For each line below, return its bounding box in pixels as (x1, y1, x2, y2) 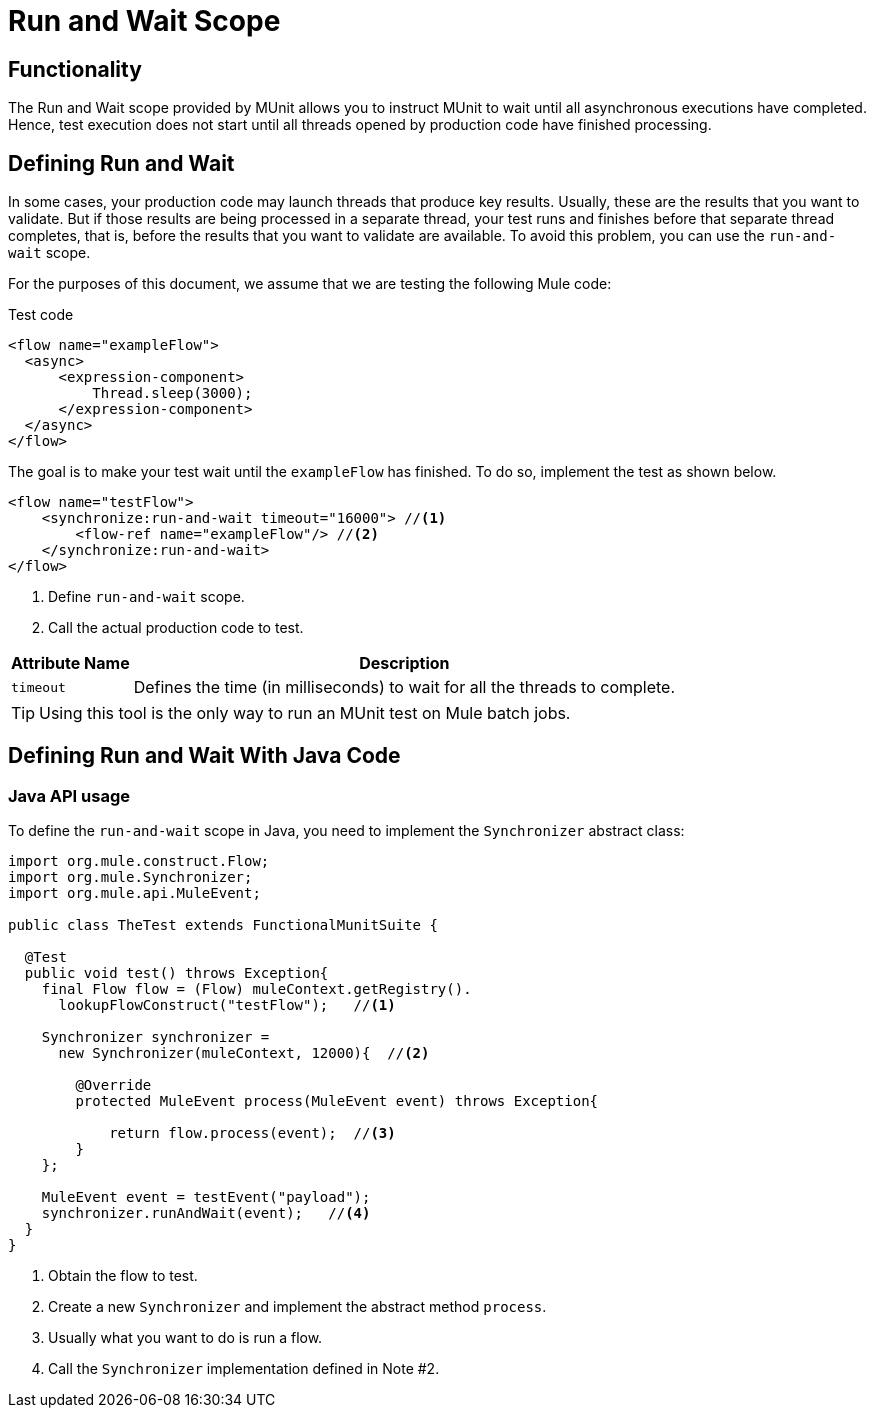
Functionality (8, 56, 142, 82)
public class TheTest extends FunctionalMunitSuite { (8, 917, 438, 934)
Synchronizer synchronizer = (41, 1029, 270, 1046)
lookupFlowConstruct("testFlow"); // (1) (58, 997, 396, 1014)
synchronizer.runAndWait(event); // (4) (41, 1205, 371, 1222)
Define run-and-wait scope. (48, 588, 245, 606)
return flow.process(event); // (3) (109, 1125, 396, 1142)
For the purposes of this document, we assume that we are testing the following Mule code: (8, 275, 612, 293)
